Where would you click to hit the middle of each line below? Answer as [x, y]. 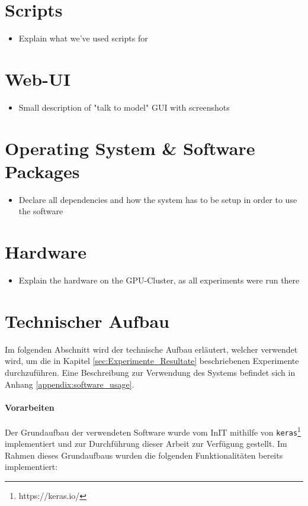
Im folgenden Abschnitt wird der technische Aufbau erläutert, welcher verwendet [151, 349]
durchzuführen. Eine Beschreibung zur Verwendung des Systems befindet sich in [150, 372]
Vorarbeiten [30, 407]
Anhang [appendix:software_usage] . [70, 384]
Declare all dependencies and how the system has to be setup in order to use [158, 199]
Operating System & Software [130, 148]
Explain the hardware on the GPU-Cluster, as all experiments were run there [159, 280]
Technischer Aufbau [87, 320]
